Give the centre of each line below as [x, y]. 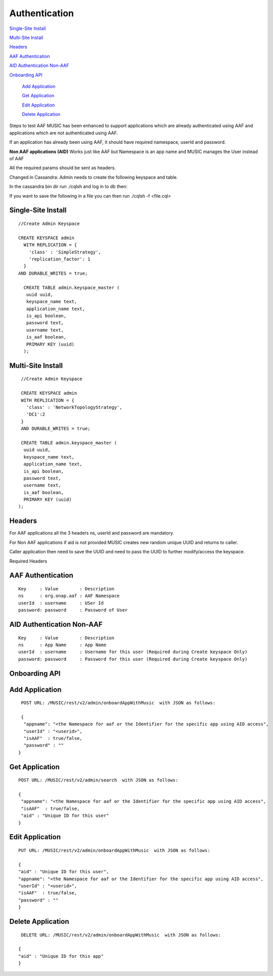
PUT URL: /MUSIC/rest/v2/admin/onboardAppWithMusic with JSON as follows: [114, 851]
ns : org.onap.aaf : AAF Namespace [69, 596]
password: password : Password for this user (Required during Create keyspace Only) [133, 659]
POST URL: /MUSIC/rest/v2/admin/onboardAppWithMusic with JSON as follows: [118, 703]
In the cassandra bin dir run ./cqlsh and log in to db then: [68, 186]
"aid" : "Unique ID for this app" [61, 956]
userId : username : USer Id [61, 603]
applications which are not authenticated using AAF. [64, 133]
